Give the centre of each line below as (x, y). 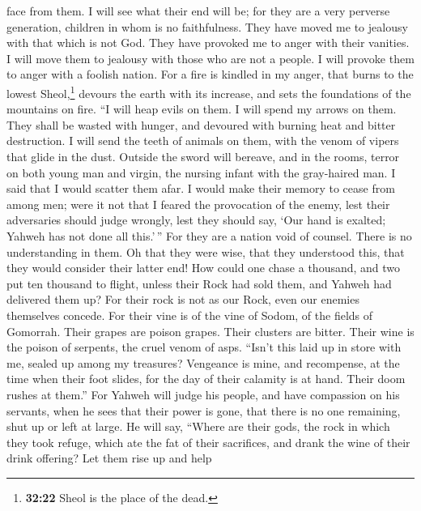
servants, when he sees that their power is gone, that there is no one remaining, (204, 410)
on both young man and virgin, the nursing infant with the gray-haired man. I (201, 172)
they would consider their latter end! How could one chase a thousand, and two (204, 268)
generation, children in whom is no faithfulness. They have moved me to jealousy (207, 26)
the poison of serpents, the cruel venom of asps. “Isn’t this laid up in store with (204, 347)
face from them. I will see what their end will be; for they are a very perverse (198, 11)
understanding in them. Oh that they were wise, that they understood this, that (206, 251)
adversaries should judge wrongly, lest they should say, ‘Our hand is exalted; (196, 220)
